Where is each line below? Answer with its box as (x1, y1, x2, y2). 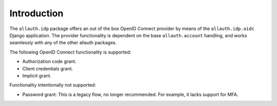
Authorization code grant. (22, 59, 76, 65)
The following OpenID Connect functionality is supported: (9, 49, 131, 55)
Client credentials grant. (22, 65, 73, 71)
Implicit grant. (22, 72, 51, 78)
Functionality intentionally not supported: (9, 82, 96, 88)
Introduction (9, 8, 64, 19)
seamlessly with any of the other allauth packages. (9, 40, 117, 46)
